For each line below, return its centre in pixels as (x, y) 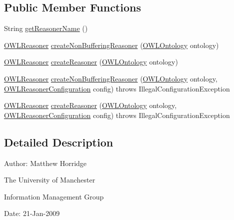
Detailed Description (59, 142)
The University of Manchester (50, 180)
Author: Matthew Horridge (45, 163)
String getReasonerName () (46, 28)
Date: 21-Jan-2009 (32, 213)
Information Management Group (54, 196)
